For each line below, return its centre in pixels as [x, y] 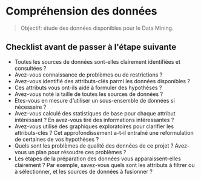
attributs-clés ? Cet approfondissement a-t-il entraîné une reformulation [104, 132]
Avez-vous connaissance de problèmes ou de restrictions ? [88, 75]
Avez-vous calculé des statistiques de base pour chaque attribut [95, 113]
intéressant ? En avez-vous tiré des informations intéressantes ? [94, 120]
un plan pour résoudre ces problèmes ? [77, 152]
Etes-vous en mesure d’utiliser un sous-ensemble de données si [94, 100]
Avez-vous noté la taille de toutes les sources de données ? [89, 94]
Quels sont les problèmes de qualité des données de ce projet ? [94, 145]
